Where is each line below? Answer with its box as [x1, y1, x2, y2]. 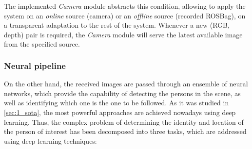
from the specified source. [4, 39, 80, 49]
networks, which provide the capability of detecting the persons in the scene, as [4, 88, 241, 98]
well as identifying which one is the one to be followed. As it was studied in [4, 98, 229, 108]
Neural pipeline [4, 59, 66, 71]
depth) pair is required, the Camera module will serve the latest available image [4, 29, 243, 39]
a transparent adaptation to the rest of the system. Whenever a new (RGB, [4, 20, 230, 30]
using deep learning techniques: [4, 135, 97, 146]
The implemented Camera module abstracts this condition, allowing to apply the [4, 1, 246, 11]
